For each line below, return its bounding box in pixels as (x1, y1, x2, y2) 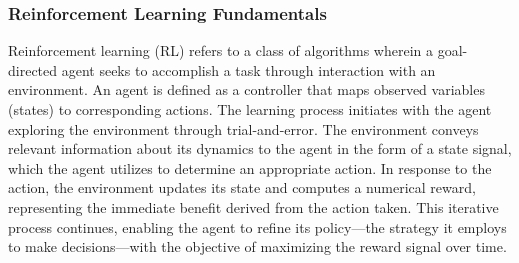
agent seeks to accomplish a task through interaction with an (61, 59, 436, 80)
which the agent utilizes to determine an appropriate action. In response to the (8, 157, 492, 178)
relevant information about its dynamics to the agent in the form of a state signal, (8, 138, 512, 159)
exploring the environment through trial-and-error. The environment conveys (8, 118, 479, 139)
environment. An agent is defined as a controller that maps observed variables (8, 79, 485, 100)
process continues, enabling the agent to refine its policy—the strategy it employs (8, 216, 507, 237)
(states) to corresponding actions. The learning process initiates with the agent (8, 99, 492, 119)
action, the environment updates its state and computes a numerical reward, (8, 177, 476, 198)
